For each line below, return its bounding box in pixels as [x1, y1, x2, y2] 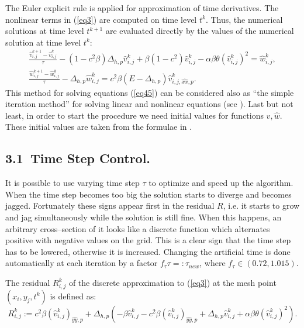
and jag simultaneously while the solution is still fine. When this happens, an [5, 210, 282, 223]
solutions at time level [5, 25, 84, 37]
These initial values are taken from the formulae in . [5, 120, 192, 133]
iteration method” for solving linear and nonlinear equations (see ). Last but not [5, 98, 293, 110]
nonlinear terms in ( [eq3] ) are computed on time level [5, 13, 197, 25]
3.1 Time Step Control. [5, 149, 151, 167]
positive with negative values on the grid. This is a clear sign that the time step [5, 234, 291, 246]
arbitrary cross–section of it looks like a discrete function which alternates [5, 222, 270, 234]
